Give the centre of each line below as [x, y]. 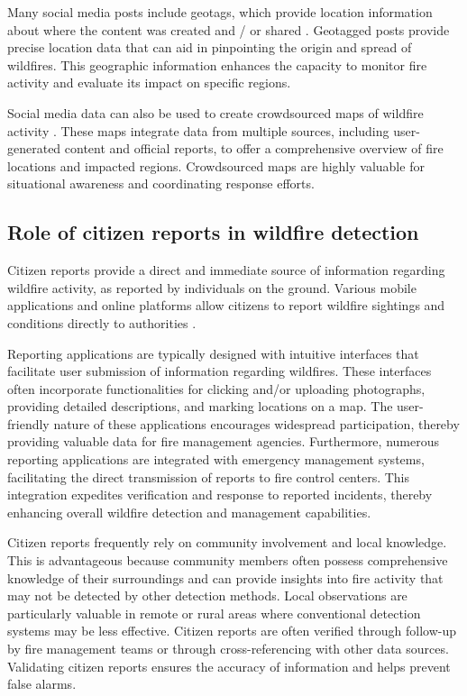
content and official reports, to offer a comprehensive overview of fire [254, 148]
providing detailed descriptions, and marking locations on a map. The [200, 406]
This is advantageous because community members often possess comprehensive [228, 560]
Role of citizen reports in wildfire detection [213, 232]
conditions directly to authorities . [102, 322]
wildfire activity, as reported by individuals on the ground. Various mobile [212, 287]
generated [34, 148]
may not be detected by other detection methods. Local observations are [207, 595]
